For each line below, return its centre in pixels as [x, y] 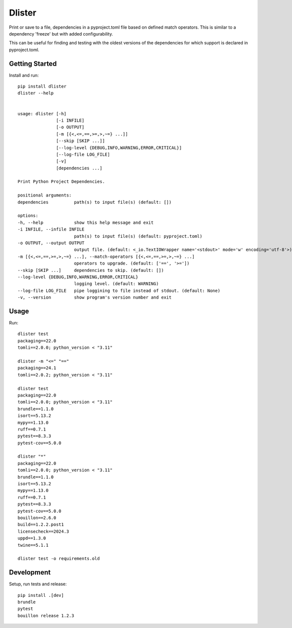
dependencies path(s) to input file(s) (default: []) [95, 202]
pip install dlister [42, 87]
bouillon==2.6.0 [37, 518]
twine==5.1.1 [33, 545]
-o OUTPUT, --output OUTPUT [51, 243]
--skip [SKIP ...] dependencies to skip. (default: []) [91, 270]
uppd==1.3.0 [32, 538]
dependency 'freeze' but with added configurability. [61, 34]
